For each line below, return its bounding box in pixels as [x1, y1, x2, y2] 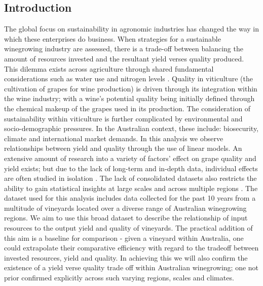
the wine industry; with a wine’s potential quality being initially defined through [4, 93, 255, 104]
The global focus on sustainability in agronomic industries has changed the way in [4, 23, 259, 34]
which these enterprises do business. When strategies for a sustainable [4, 33, 221, 44]
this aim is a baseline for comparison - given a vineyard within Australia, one [4, 232, 244, 243]
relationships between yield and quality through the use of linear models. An [4, 143, 242, 153]
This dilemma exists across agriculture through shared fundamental [4, 63, 214, 74]
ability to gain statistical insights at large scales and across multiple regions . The [4, 182, 258, 193]
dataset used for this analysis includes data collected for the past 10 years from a [4, 193, 256, 203]
